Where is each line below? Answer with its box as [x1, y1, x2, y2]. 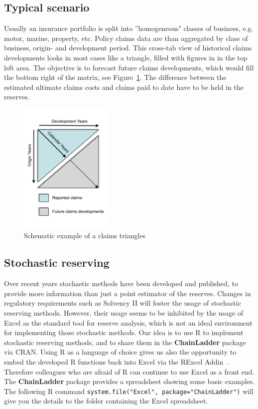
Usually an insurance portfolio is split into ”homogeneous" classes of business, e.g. [4, 23, 254, 33]
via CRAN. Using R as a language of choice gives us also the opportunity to [4, 347, 237, 357]
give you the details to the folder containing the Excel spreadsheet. [4, 396, 208, 406]
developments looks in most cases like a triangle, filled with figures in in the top [4, 52, 248, 62]
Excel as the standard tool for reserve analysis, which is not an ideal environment [4, 317, 253, 328]
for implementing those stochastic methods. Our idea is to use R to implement [4, 327, 244, 338]
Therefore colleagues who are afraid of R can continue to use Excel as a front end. [4, 366, 255, 377]
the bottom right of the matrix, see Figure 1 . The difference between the [4, 72, 227, 82]
